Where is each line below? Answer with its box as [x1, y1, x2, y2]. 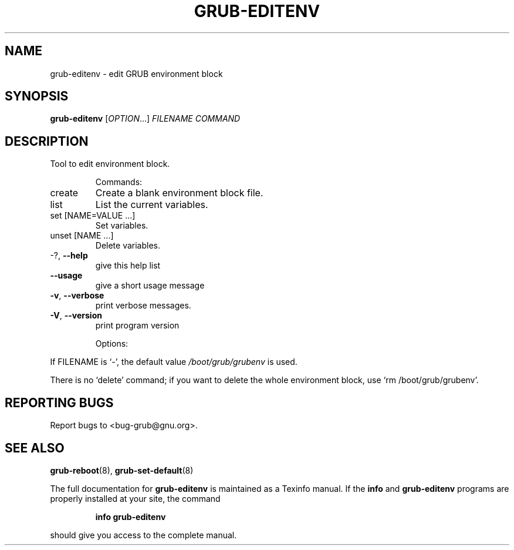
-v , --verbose [50, 290, 104, 301]
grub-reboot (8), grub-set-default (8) [50, 465, 194, 475]
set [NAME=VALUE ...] [50, 210, 136, 221]
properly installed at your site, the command [50, 493, 221, 504]
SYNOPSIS [5, 89, 69, 104]
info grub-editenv [95, 511, 166, 522]
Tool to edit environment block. [50, 159, 170, 169]
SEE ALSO [5, 440, 65, 455]
